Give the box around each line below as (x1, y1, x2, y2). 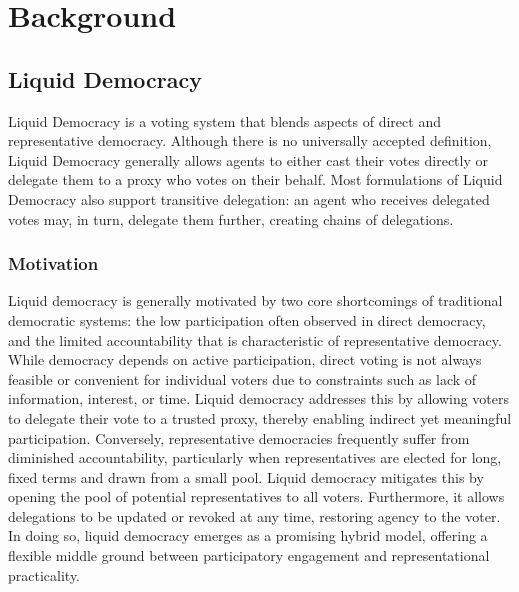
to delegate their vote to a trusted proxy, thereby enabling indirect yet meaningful (8, 407, 512, 428)
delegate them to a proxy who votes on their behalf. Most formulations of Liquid (8, 169, 503, 190)
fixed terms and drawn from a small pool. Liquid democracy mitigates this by (8, 466, 484, 487)
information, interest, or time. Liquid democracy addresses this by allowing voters (8, 388, 510, 409)
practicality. (8, 564, 81, 585)
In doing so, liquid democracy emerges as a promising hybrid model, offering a (8, 525, 488, 546)
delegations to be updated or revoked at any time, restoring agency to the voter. (8, 505, 501, 526)
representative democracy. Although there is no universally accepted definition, (8, 130, 492, 151)
